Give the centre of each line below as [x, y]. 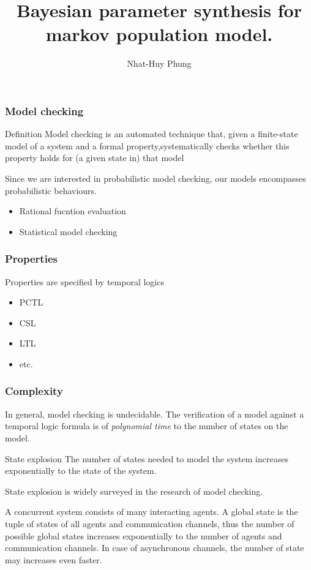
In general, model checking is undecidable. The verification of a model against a [155, 414]
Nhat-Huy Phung [159, 63]
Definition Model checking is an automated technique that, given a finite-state [152, 134]
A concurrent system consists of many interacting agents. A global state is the [152, 512]
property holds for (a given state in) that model [95, 158]
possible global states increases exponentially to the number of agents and [144, 535]
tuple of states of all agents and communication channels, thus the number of [150, 523]
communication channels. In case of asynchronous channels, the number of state [155, 548]
